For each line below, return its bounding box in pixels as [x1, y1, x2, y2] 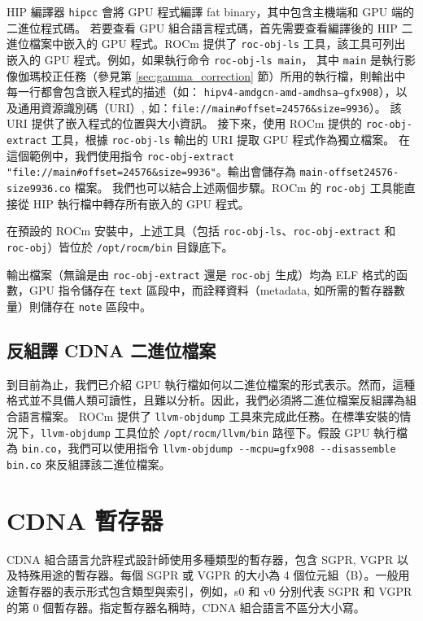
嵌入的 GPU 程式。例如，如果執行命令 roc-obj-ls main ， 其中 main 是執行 [7, 50, 405, 68]
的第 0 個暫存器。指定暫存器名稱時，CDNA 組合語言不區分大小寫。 [7, 598, 365, 615]
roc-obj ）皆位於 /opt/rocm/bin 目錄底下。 [7, 238, 233, 255]
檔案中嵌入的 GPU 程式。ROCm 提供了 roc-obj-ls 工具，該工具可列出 [28, 35, 406, 52]
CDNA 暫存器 [7, 503, 164, 536]
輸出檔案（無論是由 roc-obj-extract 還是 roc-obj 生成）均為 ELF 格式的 [7, 265, 396, 282]
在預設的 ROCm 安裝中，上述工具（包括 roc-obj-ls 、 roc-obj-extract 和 [7, 222, 396, 239]
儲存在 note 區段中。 [40, 297, 151, 314]
